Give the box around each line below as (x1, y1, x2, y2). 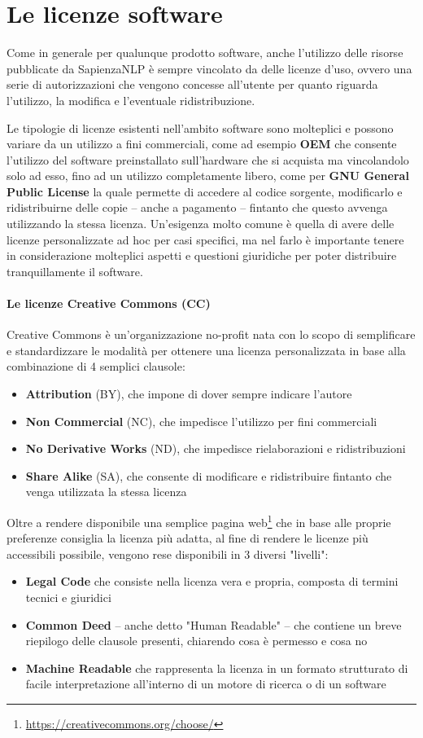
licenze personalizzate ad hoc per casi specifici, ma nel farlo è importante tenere (7, 231, 404, 248)
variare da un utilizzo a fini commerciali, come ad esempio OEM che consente (7, 135, 397, 152)
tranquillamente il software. (7, 262, 143, 279)
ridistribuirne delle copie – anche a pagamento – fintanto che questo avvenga (7, 199, 388, 216)
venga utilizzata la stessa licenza (25, 483, 187, 500)
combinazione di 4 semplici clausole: (7, 358, 185, 375)
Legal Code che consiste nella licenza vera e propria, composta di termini (25, 573, 399, 590)
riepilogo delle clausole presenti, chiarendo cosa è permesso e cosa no (25, 632, 368, 649)
